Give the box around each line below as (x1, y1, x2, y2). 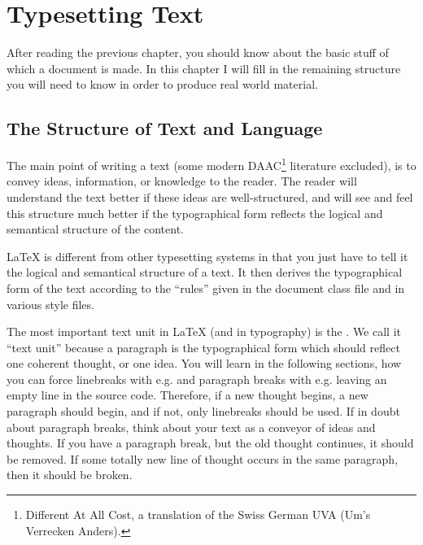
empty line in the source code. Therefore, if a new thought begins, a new (7, 386, 368, 403)
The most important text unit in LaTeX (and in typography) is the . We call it (7, 323, 402, 340)
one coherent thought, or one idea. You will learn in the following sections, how (7, 355, 402, 372)
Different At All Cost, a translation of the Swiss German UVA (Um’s (25, 506, 371, 523)
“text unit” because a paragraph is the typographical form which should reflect (7, 338, 400, 355)
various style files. (7, 295, 94, 312)
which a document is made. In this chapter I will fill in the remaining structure (7, 59, 401, 76)
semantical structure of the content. (7, 220, 184, 238)
